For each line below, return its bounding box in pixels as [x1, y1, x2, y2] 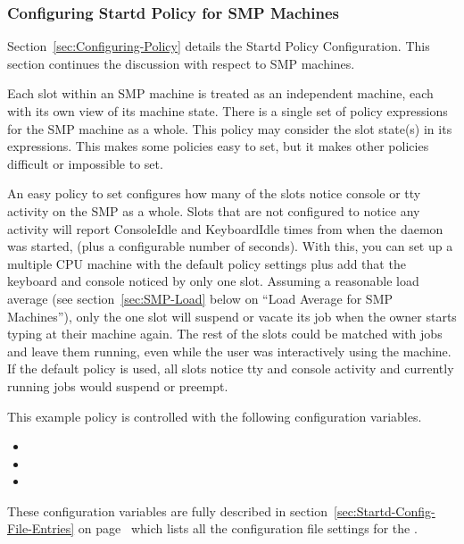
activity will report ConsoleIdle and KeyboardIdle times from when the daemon [7, 219, 443, 238]
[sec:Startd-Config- [334, 501, 435, 520]
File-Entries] [7, 519, 75, 538]
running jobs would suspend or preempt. [7, 376, 228, 395]
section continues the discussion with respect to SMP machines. [7, 54, 355, 72]
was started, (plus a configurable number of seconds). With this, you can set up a [7, 237, 453, 255]
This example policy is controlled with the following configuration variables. [7, 406, 422, 425]
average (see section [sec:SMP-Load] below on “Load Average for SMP [7, 289, 394, 307]
